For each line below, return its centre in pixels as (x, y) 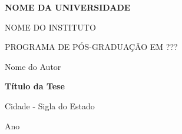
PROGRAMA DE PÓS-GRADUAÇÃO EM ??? (91, 47)
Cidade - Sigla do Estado (50, 105)
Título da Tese (35, 86)
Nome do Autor (33, 66)
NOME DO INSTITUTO (50, 27)
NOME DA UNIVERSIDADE (68, 7)
